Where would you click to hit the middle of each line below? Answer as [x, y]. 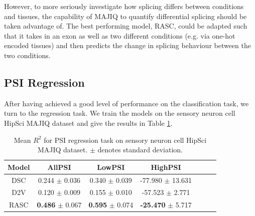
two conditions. [27, 55]
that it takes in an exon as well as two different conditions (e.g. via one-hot [120, 35]
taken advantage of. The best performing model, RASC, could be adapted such [126, 26]
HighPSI [166, 167]
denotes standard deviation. [140, 150]
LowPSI [111, 167]
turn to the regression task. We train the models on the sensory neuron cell [120, 113]
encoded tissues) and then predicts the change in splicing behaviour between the [128, 45]
